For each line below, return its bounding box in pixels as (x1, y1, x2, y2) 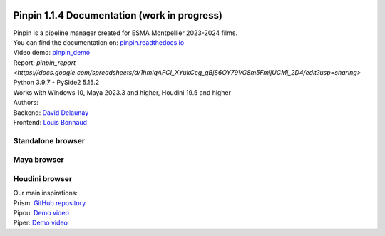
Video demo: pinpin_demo (13, 48, 91, 57)
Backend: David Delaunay (13, 108, 89, 117)
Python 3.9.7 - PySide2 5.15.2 (13, 78, 100, 87)
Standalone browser (13, 135, 86, 145)
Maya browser (13, 155, 64, 165)
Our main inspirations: (13, 189, 78, 197)
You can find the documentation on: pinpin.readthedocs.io (13, 38, 185, 46)
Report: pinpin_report (13, 58, 76, 67)
